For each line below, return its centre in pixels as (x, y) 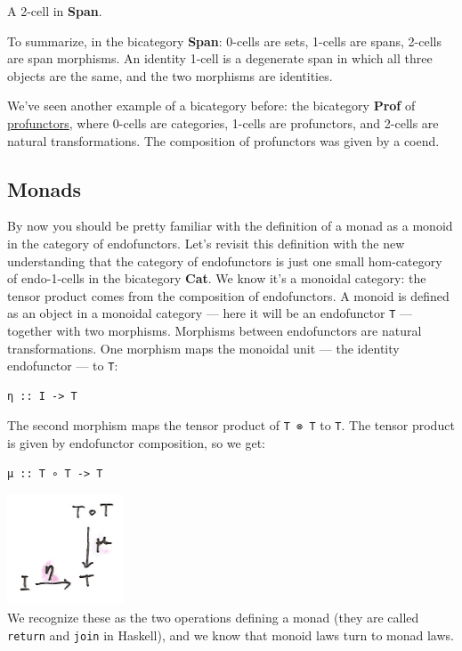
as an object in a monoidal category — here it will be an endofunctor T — (210, 313)
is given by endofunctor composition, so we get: (136, 443)
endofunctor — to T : (63, 366)
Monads (45, 188)
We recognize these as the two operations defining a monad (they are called (213, 618)
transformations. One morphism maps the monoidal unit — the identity (203, 348)
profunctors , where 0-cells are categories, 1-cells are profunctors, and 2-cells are (223, 122)
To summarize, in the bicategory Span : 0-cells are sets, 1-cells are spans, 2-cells (225, 41)
